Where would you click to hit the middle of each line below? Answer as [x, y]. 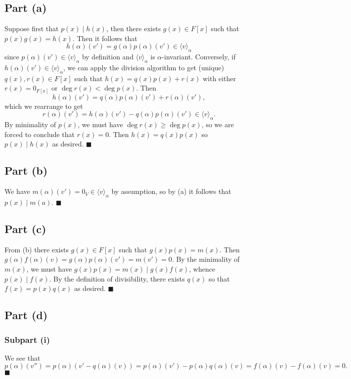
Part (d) [26, 315]
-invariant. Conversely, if [199, 57]
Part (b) [26, 170]
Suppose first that [32, 28]
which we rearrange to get [44, 106]
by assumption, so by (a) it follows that [171, 191]
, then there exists [133, 28]
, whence [202, 269]
